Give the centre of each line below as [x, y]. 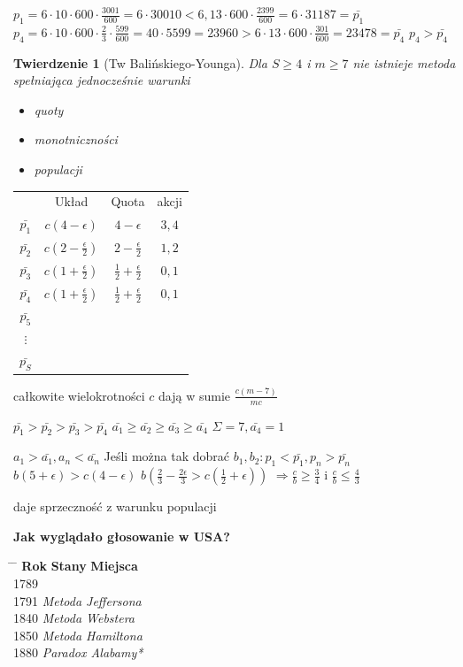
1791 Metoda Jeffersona [77, 600]
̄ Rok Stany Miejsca [76, 566]
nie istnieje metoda [404, 62]
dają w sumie [195, 395]
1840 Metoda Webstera [74, 618]
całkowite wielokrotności [79, 395]
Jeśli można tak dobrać [167, 456]
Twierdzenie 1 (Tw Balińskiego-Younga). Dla [140, 62]
